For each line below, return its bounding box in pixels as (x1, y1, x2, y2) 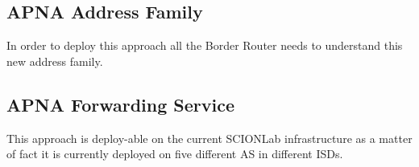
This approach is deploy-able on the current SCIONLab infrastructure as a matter (6, 129, 413, 146)
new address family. (6, 52, 103, 69)
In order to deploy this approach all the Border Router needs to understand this (6, 37, 403, 54)
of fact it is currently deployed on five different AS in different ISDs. (6, 145, 343, 162)
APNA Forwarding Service (6, 92, 234, 116)
